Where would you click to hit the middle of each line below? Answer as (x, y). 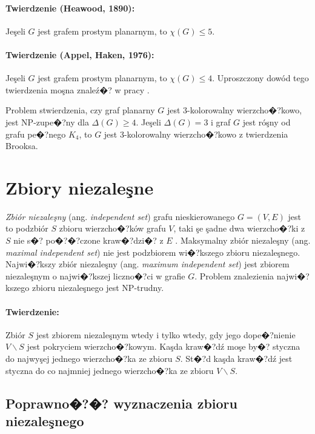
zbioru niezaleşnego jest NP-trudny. (98, 288)
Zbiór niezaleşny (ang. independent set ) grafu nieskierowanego (120, 216)
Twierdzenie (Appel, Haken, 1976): (80, 54)
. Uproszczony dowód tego (260, 78)
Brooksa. (22, 146)
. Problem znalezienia (234, 275)
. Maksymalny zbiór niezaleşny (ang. (243, 240)
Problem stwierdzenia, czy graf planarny (80, 110)
